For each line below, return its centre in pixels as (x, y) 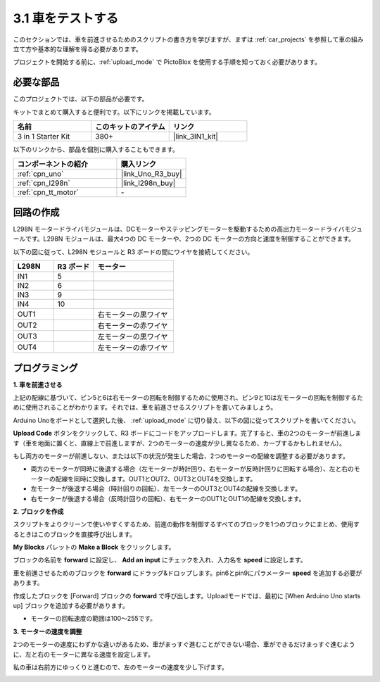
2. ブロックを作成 (38, 511)
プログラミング (45, 368)
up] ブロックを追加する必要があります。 (71, 606)
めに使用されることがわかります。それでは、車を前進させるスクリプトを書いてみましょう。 (145, 408)
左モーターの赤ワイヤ (133, 348)
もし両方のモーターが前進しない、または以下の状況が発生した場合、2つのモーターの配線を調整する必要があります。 (181, 456)
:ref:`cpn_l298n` (44, 183)
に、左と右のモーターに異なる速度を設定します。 (84, 654)
